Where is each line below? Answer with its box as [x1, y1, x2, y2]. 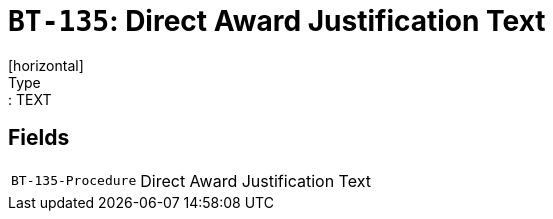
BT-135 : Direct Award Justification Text [8, 4, 546, 38]
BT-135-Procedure [11, 173, 137, 189]
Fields [8, 125, 70, 151]
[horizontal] [8, 56, 84, 74]
